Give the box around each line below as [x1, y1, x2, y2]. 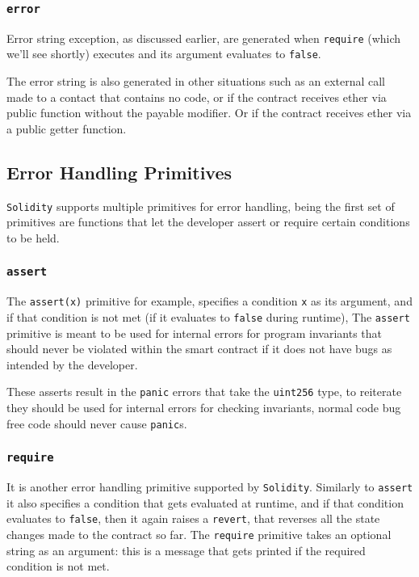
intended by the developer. [6, 356, 138, 373]
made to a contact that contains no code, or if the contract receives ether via [6, 88, 387, 105]
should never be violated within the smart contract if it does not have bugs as [6, 340, 392, 357]
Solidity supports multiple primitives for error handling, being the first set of [6, 197, 395, 214]
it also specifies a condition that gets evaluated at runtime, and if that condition [6, 494, 404, 511]
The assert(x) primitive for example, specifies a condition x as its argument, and [6, 293, 413, 310]
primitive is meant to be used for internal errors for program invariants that [6, 324, 383, 341]
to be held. [6, 229, 60, 246]
